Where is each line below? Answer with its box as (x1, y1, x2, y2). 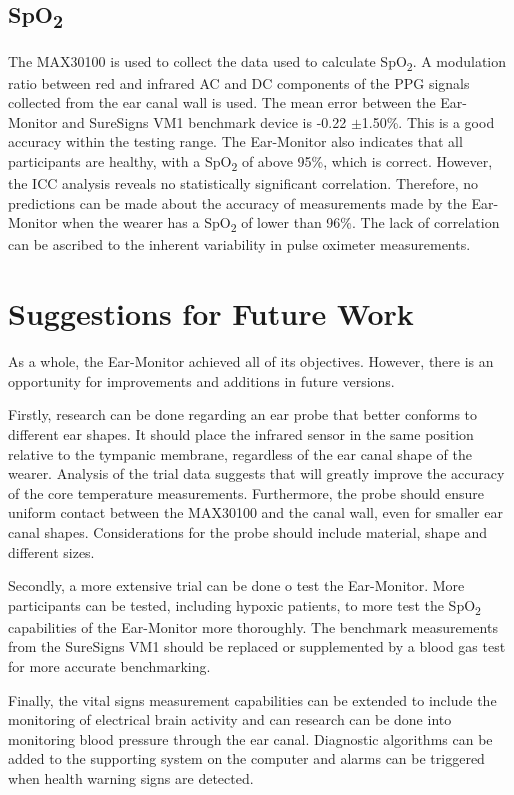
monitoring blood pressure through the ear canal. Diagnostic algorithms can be (8, 728, 493, 749)
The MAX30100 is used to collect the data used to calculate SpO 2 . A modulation (8, 50, 507, 74)
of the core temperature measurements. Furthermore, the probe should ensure (8, 482, 485, 503)
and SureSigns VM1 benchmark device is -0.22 (62, 111, 347, 132)
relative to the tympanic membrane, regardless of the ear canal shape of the (8, 443, 472, 464)
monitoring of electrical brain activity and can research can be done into (8, 709, 452, 730)
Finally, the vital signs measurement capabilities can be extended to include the (8, 689, 497, 710)
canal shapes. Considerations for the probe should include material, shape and (8, 521, 487, 542)
